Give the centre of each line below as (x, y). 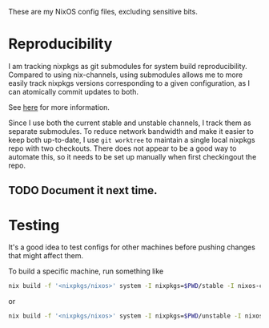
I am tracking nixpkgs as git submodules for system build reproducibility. (128, 66)
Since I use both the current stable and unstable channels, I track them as (130, 123)
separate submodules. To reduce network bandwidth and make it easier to (131, 131)
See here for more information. (59, 107)
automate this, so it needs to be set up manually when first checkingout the (132, 156)
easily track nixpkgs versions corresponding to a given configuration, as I (129, 83)
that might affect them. (46, 256)
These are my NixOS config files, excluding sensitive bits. (103, 12)
